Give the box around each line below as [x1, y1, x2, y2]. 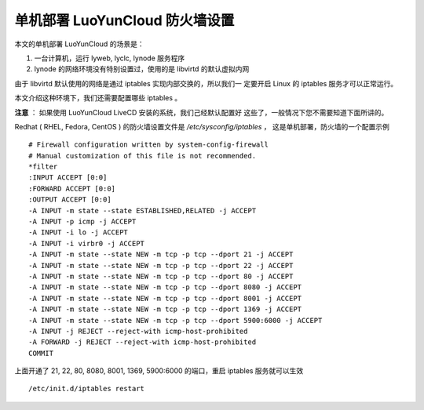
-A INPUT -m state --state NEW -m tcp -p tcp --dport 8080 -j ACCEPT [28, 283, 302, 292]
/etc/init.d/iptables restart [28, 384, 145, 394]
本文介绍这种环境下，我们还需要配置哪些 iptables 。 [14, 93, 182, 103]
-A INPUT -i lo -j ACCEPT [28, 228, 129, 237]
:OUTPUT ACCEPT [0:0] [28, 195, 111, 204]
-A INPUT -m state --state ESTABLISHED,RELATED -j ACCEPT [28, 206, 257, 215]
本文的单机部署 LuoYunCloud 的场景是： [14, 39, 144, 49]
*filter [28, 162, 58, 172]
